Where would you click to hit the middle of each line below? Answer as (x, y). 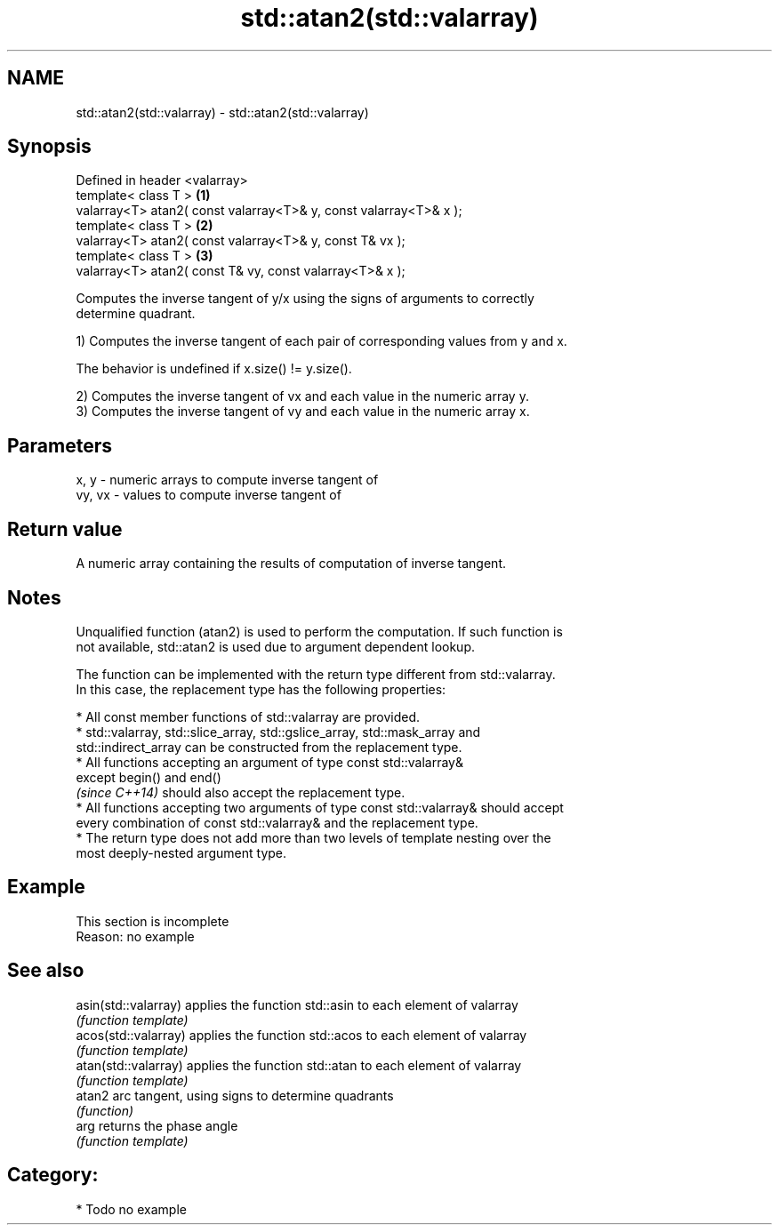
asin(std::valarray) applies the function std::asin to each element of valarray (297, 1004)
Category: (53, 1175)
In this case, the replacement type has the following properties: (261, 689)
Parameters (60, 445)
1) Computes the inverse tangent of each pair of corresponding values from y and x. (321, 341)
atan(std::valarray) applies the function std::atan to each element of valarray (299, 1065)
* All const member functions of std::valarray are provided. (248, 716)
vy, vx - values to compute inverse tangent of (209, 495)
